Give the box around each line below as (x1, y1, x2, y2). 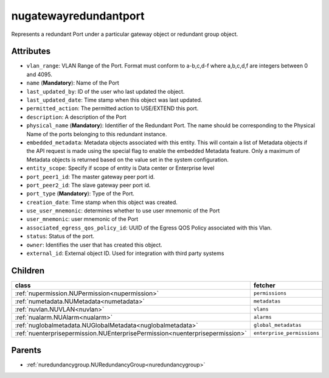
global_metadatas (253, 322, 302, 329)
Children (11, 265, 45, 276)
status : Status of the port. (26, 233, 94, 240)
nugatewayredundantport (11, 9, 145, 23)
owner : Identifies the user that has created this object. (26, 241, 162, 248)
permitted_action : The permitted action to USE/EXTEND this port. (26, 105, 199, 112)
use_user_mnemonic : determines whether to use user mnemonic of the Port (26, 207, 220, 214)
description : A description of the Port (26, 113, 127, 121)
